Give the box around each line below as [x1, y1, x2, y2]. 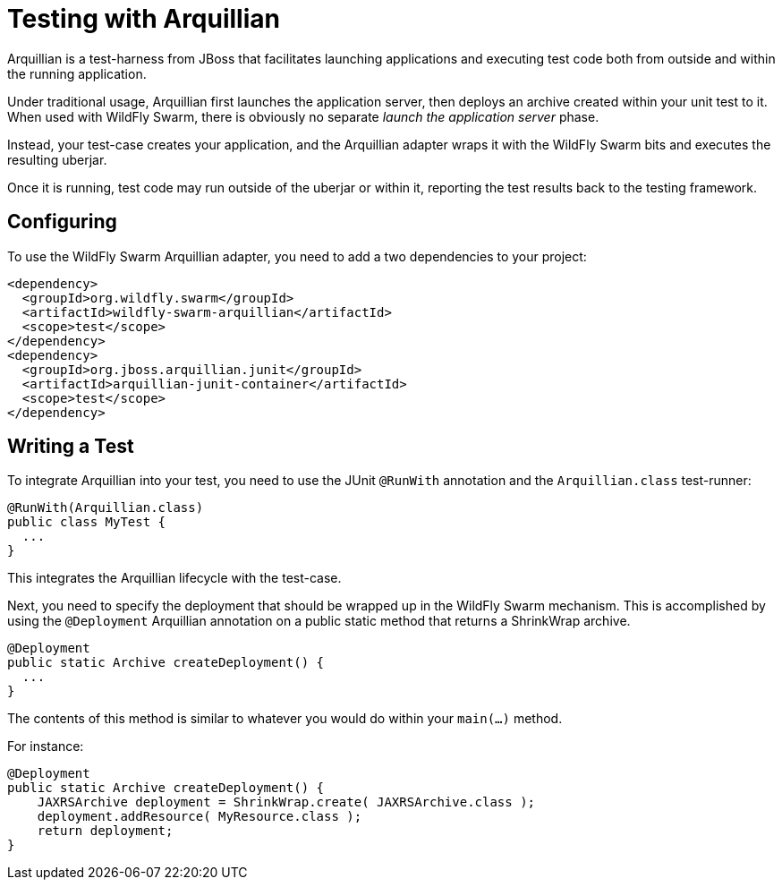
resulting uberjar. [7, 151, 107, 167]
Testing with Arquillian [7, 4, 280, 34]
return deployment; [37, 823, 174, 839]
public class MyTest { [7, 515, 166, 530]
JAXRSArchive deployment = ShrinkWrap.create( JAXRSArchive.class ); [37, 795, 536, 810]
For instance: [7, 738, 84, 755]
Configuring [7, 210, 117, 234]
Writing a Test [7, 435, 134, 458]
